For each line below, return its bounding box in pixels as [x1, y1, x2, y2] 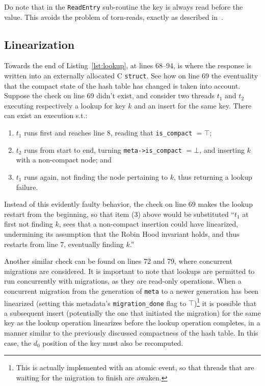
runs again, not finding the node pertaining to [24, 171, 168, 182]
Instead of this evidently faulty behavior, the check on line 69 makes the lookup [4, 199, 253, 209]
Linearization [4, 36, 75, 52]
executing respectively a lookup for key [4, 100, 126, 111]
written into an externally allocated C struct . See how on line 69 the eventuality [4, 70, 258, 81]
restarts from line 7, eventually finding [4, 238, 124, 249]
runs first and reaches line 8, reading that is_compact [24, 127, 193, 138]
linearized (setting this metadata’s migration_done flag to [4, 297, 187, 308]
